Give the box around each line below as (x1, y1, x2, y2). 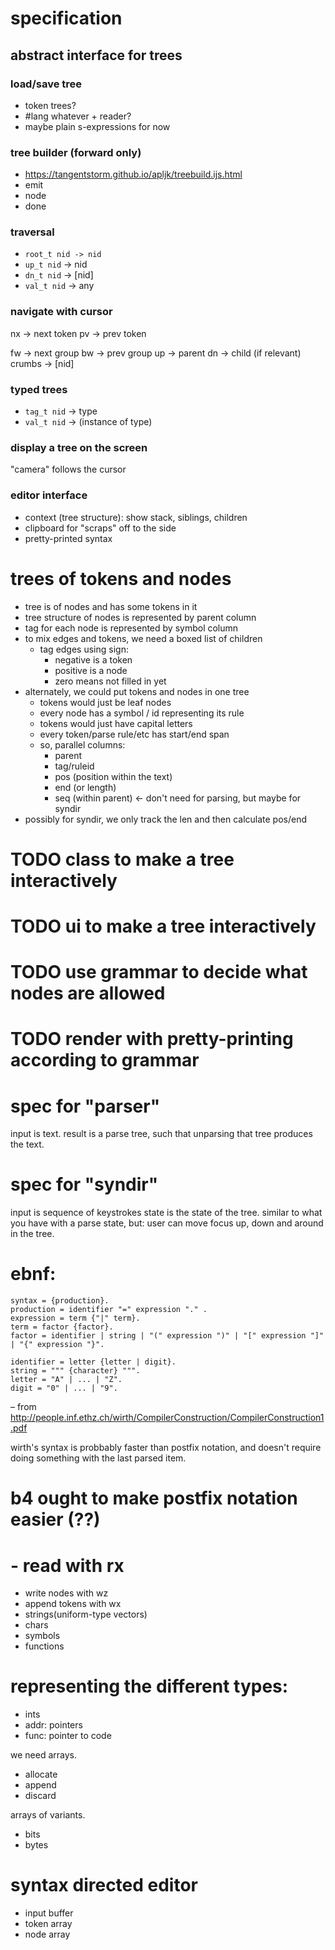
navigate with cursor (10, 305, 113, 319)
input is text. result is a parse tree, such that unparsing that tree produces (10, 1128, 313, 1140)
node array (24, 1928, 71, 1941)
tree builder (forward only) (10, 145, 142, 159)
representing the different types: (10, 1675, 289, 1698)
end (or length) (54, 781, 117, 793)
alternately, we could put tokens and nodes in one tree (24, 685, 250, 697)
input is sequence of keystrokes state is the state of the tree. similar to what (10, 1207, 323, 1219)
